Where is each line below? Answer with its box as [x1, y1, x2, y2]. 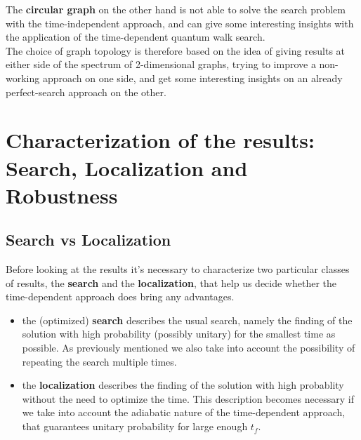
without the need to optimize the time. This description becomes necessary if [22, 391, 354, 406]
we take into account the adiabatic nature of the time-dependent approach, [22, 405, 346, 420]
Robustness [6, 180, 118, 209]
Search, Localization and [6, 153, 248, 182]
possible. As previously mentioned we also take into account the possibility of [22, 340, 355, 355]
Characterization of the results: [6, 126, 315, 154]
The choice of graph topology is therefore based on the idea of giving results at [6, 43, 346, 58]
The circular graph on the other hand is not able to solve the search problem [6, 2, 346, 16]
